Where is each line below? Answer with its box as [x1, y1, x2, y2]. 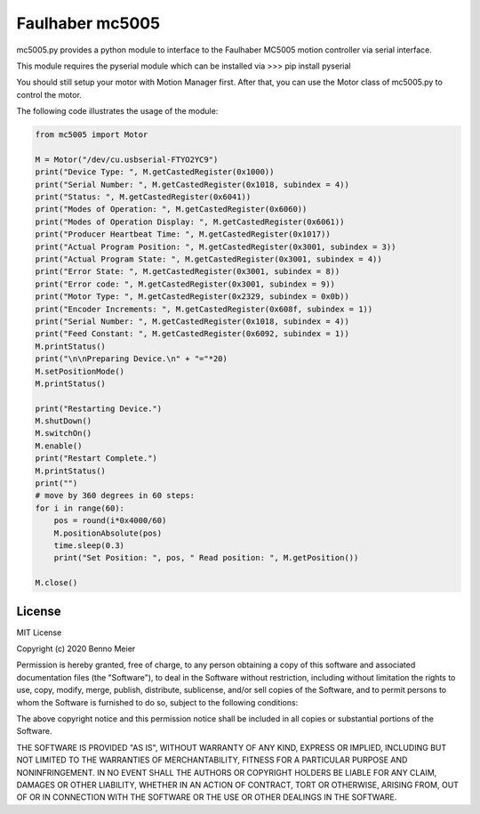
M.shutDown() [35, 416, 92, 426]
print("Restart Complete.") [35, 454, 157, 463]
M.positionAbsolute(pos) [53, 528, 163, 538]
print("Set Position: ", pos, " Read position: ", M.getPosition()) [53, 552, 359, 563]
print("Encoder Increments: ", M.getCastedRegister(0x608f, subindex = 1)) [35, 303, 373, 314]
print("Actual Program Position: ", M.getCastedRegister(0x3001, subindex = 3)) [35, 241, 396, 252]
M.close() [35, 578, 78, 588]
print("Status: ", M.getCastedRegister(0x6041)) [35, 192, 252, 202]
